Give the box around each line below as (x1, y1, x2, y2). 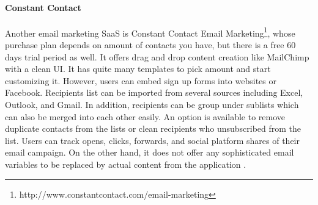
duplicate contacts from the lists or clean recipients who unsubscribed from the (5, 122, 301, 135)
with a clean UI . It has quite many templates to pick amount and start (5, 62, 271, 75)
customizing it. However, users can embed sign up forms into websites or (5, 74, 276, 87)
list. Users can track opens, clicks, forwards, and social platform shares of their (5, 134, 300, 146)
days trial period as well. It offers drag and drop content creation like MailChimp (5, 50, 309, 63)
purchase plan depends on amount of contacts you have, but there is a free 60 (5, 38, 296, 51)
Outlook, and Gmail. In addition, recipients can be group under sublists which (5, 98, 299, 111)
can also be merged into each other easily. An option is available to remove (5, 110, 286, 123)
